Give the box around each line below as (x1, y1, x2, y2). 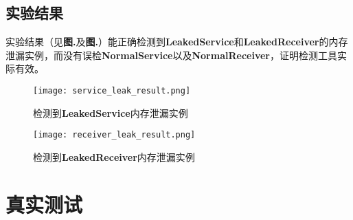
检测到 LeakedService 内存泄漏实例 (33, 105, 188, 120)
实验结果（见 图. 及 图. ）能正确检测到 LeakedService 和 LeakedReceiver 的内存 (5, 34, 348, 49)
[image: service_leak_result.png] (33, 85, 191, 96)
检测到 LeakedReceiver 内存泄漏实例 (33, 149, 195, 164)
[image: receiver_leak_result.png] (33, 130, 196, 140)
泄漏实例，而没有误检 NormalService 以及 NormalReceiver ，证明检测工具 (5, 47, 337, 62)
